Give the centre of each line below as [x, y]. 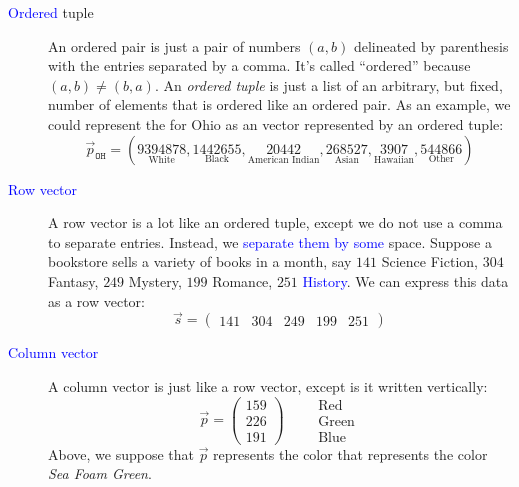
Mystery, [155, 280]
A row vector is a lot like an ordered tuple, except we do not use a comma [275, 222]
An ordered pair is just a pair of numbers [174, 45]
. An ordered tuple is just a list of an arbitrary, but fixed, [328, 84]
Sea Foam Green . [100, 473]
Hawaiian [394, 160]
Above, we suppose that [121, 453]
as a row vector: [96, 300]
